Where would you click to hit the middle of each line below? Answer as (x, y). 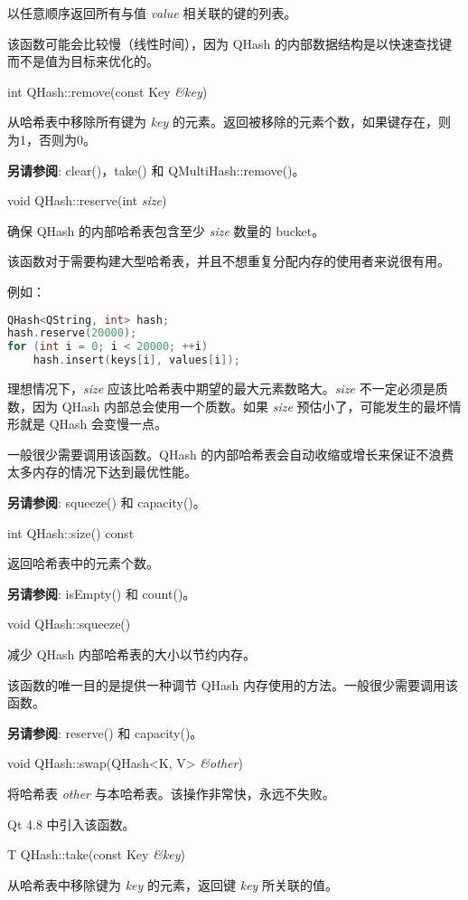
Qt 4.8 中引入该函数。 (71, 824)
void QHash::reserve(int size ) (87, 200)
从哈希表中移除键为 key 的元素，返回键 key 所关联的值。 (173, 884)
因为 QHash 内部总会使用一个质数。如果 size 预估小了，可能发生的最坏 (240, 406)
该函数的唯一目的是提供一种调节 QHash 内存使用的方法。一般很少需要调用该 (233, 684)
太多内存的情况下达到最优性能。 (102, 472)
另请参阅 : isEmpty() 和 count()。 (102, 593)
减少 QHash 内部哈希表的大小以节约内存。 (132, 654)
